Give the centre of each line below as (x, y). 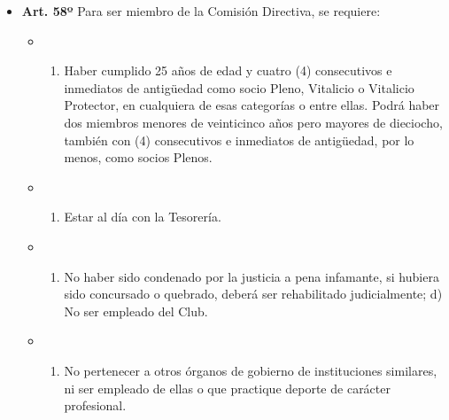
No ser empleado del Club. (136, 311)
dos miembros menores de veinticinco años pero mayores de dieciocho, (253, 122)
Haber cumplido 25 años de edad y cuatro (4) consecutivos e (228, 70)
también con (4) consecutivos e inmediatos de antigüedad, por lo (239, 140)
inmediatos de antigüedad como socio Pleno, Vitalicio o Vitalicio (239, 87)
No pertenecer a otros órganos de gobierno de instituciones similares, (251, 370)
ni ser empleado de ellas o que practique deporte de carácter (227, 388)
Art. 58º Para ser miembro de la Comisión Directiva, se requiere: (201, 11)
